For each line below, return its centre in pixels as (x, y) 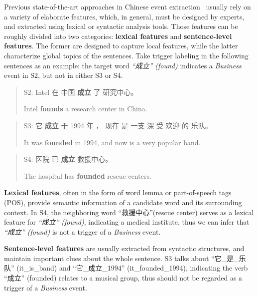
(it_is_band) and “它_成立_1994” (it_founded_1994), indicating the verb (132, 268)
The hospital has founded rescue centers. (87, 175)
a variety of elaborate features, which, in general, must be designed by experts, (124, 16)
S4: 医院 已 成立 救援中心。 (68, 159)
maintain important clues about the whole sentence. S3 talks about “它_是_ (122, 258)
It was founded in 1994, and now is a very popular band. (112, 142)
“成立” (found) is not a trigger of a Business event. (82, 231)
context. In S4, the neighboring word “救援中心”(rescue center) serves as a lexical (129, 212)
